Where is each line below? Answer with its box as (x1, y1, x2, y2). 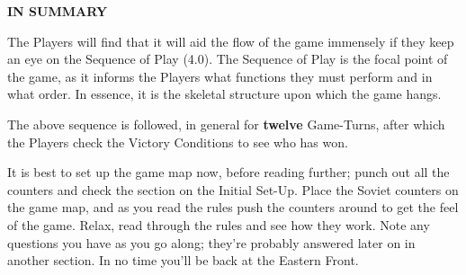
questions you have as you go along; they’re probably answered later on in (7, 233, 416, 252)
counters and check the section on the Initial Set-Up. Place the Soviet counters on (7, 180, 459, 199)
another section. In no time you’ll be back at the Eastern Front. (7, 251, 359, 270)
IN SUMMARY (7, 2, 108, 20)
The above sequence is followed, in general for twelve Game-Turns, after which (7, 114, 445, 133)
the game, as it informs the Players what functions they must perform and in (7, 67, 433, 85)
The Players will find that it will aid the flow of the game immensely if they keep (7, 31, 454, 50)
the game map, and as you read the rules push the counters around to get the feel (7, 198, 459, 217)
